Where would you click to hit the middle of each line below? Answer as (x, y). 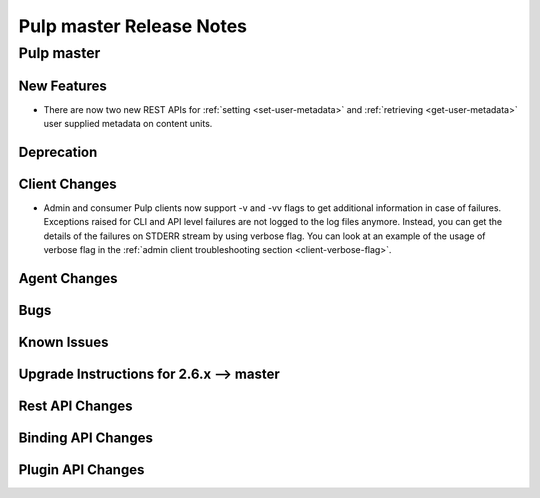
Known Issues (63, 342)
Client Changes (67, 183)
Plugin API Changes (81, 470)
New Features (62, 85)
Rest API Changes (76, 406)
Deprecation (58, 151)
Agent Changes (68, 278)
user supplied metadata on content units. (128, 124)
